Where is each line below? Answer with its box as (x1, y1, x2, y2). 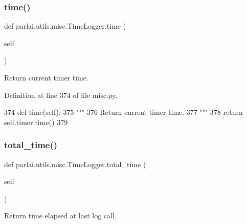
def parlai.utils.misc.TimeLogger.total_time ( (4, 158, 146, 169)
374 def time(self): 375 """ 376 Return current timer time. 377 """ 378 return (4, 107, 243, 117)
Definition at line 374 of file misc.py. (4, 89, 118, 100)
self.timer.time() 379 (4, 116, 68, 127)
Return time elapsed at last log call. (4, 210, 117, 221)
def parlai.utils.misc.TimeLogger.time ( (4, 21, 126, 31)
